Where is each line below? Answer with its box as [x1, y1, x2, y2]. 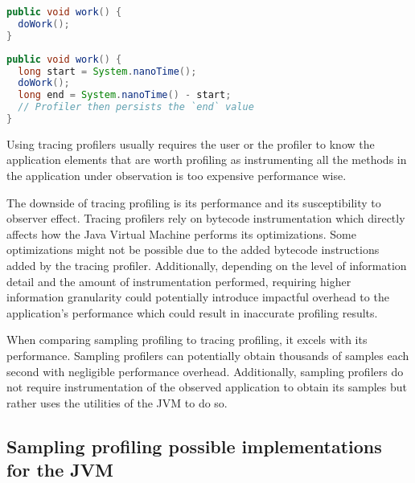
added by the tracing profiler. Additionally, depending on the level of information [6, 257, 407, 274]
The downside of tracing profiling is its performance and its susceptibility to [6, 194, 381, 211]
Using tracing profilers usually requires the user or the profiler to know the [6, 135, 375, 152]
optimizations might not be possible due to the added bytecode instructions [6, 241, 380, 258]
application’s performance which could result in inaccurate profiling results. [6, 304, 378, 321]
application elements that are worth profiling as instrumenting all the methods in [6, 151, 407, 168]
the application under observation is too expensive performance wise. [6, 167, 347, 184]
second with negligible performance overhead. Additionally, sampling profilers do [6, 362, 404, 379]
